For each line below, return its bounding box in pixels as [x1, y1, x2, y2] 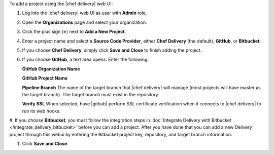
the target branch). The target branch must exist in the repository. [22, 91, 159, 97]
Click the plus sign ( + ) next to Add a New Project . [22, 28, 126, 35]
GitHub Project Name [22, 75, 68, 81]
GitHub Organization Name [22, 66, 81, 72]
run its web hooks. [22, 108, 61, 114]
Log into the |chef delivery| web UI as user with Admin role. [22, 10, 147, 16]
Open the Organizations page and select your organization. [22, 19, 147, 25]
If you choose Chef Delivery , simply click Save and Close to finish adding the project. [22, 47, 202, 53]
